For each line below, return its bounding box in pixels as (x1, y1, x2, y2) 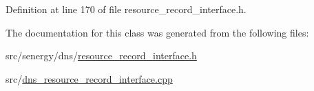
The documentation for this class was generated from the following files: (6, 25, 309, 39)
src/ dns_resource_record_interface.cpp (6, 71, 173, 85)
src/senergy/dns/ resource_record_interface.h (6, 48, 197, 63)
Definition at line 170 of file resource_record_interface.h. (6, 2, 247, 16)
